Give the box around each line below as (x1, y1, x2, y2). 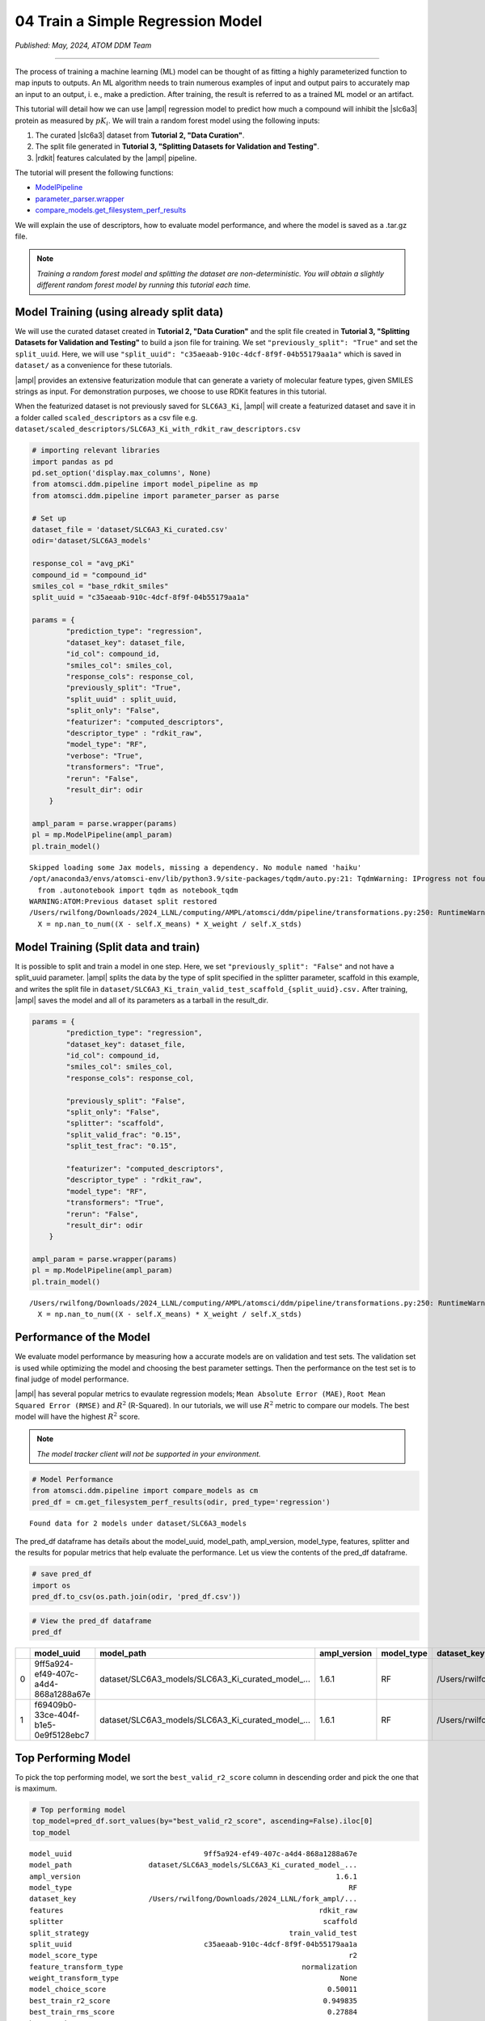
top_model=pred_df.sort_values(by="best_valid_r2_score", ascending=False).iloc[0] (32, 1816, 373, 1826)
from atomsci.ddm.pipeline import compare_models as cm (32, 1486, 259, 1496)
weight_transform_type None (29, 1973, 358, 1983)
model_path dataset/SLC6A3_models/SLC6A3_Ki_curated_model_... (29, 1860, 358, 1870)
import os (32, 1580, 71, 1590)
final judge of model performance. (15, 1374, 129, 1384)
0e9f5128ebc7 (34, 1730, 90, 1741)
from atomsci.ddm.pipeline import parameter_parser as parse (32, 491, 280, 500)
